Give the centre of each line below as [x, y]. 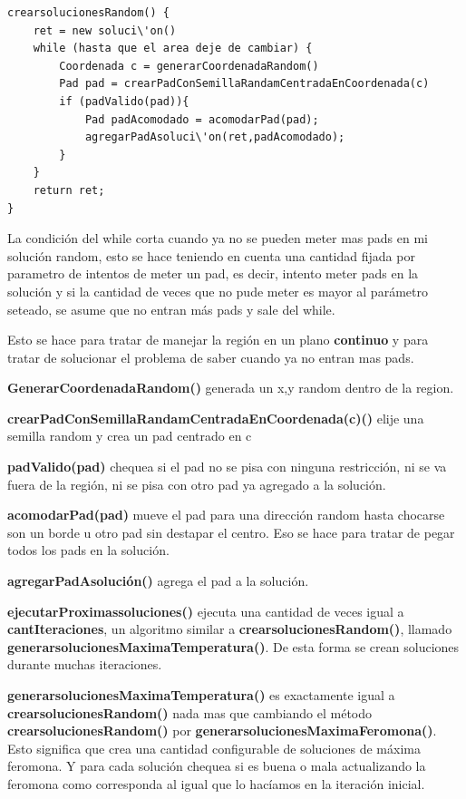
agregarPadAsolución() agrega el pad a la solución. [158, 581]
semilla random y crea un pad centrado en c [130, 436]
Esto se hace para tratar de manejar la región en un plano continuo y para [218, 340]
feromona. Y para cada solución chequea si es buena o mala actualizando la [217, 766]
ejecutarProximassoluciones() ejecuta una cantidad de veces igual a [206, 611]
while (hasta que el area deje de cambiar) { [173, 49]
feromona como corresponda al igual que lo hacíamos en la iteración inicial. [216, 783]
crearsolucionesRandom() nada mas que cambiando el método [190, 712]
